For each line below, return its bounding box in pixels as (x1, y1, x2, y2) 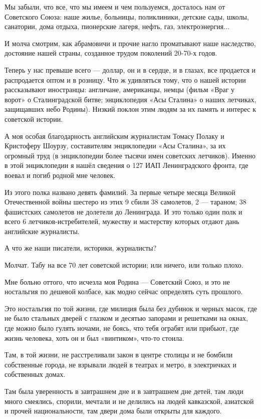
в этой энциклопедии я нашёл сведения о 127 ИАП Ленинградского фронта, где (5, 160, 248, 170)
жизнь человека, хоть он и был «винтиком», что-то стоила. (5, 332, 184, 343)
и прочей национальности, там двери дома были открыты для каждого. (5, 405, 222, 416)
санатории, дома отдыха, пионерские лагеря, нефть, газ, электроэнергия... (5, 21, 229, 32)
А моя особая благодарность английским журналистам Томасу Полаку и (5, 130, 224, 141)
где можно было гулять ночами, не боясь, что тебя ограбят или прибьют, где (5, 323, 239, 333)
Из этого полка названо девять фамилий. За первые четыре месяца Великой (5, 186, 235, 197)
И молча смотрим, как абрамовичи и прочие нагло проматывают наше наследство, (5, 38, 256, 48)
